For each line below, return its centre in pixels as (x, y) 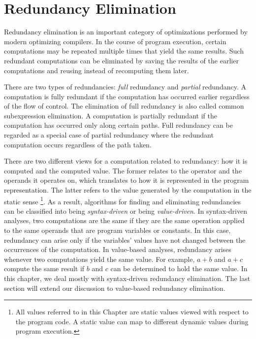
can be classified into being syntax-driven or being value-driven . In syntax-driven (126, 211)
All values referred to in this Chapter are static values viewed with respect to (132, 312)
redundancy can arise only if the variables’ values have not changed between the (125, 240)
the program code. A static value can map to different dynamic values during (132, 321)
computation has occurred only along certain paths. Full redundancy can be (118, 125)
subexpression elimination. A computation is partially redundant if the (111, 115)
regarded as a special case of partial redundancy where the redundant (109, 135)
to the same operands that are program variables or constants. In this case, (117, 230)
